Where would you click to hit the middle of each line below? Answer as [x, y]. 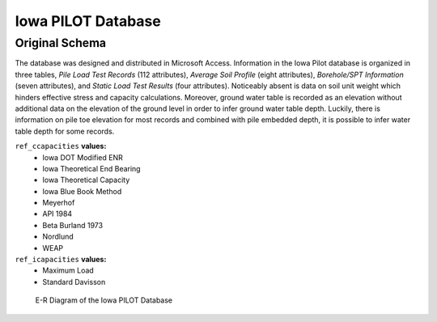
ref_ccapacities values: [61, 146]
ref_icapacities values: [61, 260]
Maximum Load [68, 270]
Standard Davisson [74, 282]
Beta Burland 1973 [73, 225]
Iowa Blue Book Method [82, 191]
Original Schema [61, 43]
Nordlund [58, 237]
